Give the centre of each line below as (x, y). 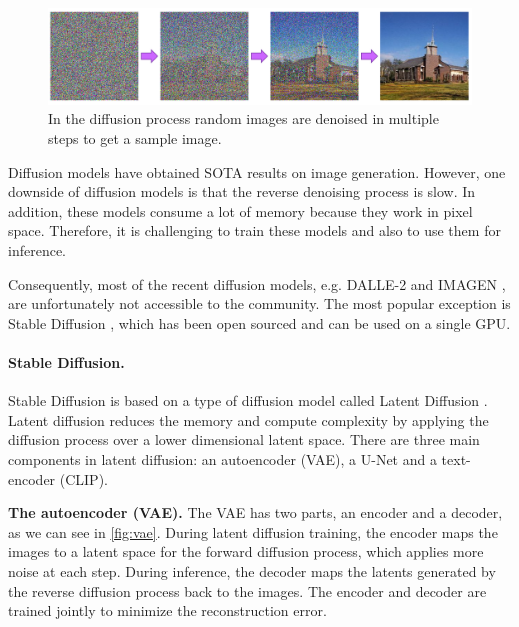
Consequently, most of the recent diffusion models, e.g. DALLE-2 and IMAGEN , (257, 283)
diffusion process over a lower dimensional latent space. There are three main (244, 439)
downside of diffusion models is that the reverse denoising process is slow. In (242, 191)
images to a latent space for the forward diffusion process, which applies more (246, 551)
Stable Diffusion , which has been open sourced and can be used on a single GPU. (259, 322)
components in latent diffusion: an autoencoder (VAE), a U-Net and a (222, 459)
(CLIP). (83, 478)
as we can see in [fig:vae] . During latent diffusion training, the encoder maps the (253, 531)
